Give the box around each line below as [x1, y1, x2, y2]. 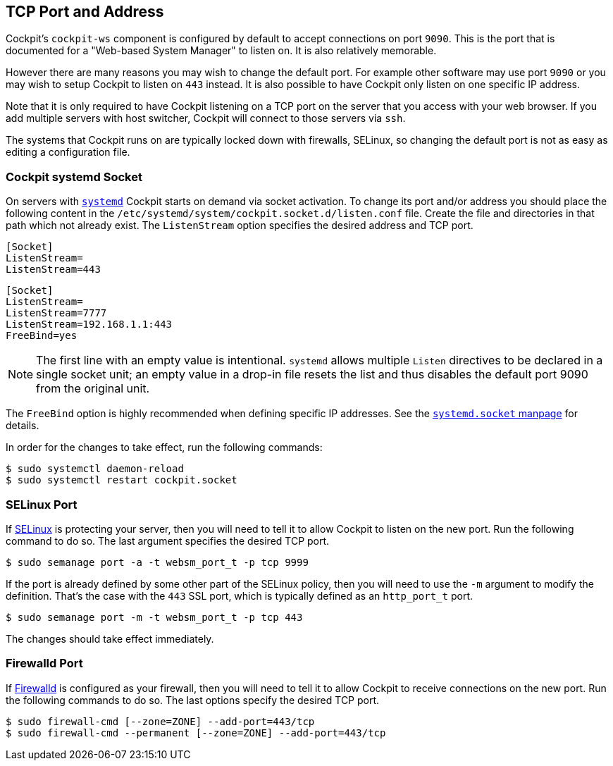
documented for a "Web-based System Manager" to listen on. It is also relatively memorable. [6, 44, 437, 57]
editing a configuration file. [6, 146, 130, 159]
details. [6, 419, 39, 432]
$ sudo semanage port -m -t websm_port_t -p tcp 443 [6, 611, 303, 623]
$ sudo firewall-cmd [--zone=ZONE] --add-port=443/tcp [6, 715, 315, 727]
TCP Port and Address [6, 3, 164, 20]
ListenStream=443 [6, 264, 101, 276]
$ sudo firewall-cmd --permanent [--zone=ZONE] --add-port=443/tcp [6, 727, 386, 739]
